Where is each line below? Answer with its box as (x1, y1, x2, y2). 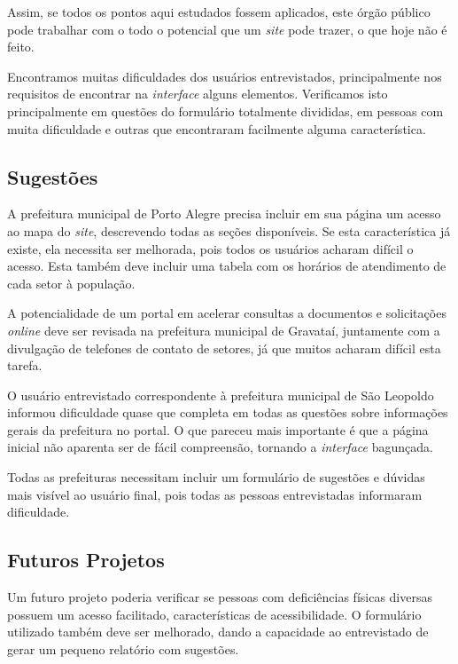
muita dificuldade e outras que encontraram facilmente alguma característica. (7, 119, 426, 138)
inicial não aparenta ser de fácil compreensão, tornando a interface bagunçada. (7, 438, 433, 456)
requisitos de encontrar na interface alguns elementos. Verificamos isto (7, 84, 388, 103)
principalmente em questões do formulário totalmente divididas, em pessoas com (7, 101, 444, 120)
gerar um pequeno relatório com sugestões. (7, 639, 239, 658)
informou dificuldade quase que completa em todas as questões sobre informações (7, 403, 448, 422)
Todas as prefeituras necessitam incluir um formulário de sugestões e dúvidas (7, 468, 425, 486)
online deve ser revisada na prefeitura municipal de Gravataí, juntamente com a (7, 320, 440, 339)
